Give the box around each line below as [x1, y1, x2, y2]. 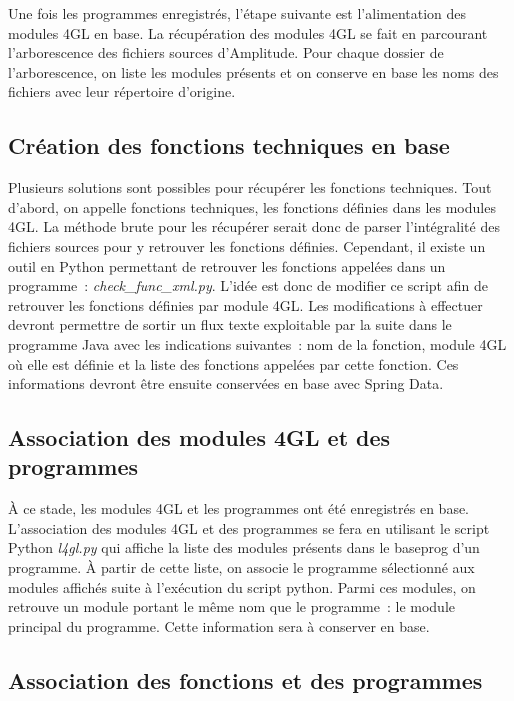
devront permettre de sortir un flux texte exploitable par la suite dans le [8, 314, 452, 335]
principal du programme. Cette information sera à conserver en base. [8, 615, 430, 636]
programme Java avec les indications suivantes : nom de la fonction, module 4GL [8, 333, 507, 354]
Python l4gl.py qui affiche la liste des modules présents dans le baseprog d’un [8, 537, 480, 558]
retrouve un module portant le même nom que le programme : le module [8, 596, 456, 617]
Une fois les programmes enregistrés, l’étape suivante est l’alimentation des [8, 3, 467, 23]
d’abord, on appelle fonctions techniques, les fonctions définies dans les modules [8, 196, 496, 217]
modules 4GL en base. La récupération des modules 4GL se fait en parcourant [8, 22, 488, 43]
